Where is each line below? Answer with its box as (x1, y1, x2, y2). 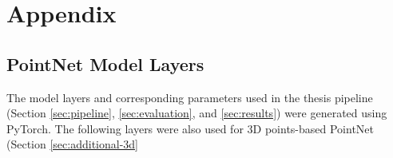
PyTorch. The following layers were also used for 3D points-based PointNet (6, 120, 374, 136)
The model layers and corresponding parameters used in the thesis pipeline (6, 89, 373, 105)
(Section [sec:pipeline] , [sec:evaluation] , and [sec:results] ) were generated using (6, 105, 387, 121)
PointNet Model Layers (6, 51, 204, 76)
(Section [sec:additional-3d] (6, 136, 138, 152)
